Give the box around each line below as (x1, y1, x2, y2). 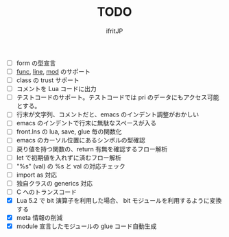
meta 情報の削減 (16, 213, 63, 221)
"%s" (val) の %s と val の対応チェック (16, 162, 126, 170)
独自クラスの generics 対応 (16, 179, 93, 187)
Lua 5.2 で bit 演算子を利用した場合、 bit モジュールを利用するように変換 (16, 196, 222, 204)
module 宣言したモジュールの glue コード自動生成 (16, 222, 157, 230)
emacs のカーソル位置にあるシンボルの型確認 (16, 136, 145, 145)
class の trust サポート (16, 76, 80, 84)
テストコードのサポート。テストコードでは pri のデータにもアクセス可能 (16, 93, 220, 101)
